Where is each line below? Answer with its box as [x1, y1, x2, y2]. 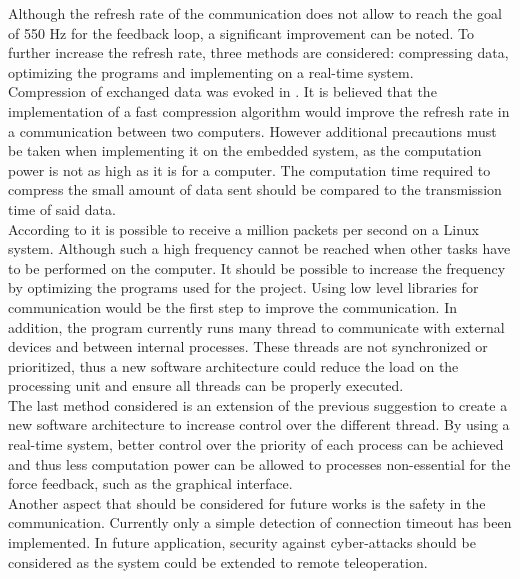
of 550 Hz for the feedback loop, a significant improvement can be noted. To [8, 22, 475, 43]
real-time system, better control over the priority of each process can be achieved [8, 434, 504, 455]
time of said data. [8, 198, 116, 219]
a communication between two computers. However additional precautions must [8, 120, 497, 141]
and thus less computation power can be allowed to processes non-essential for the [8, 453, 511, 474]
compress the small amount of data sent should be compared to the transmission [8, 179, 502, 200]
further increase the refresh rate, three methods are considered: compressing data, [8, 42, 509, 63]
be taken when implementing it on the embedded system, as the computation [8, 140, 482, 161]
